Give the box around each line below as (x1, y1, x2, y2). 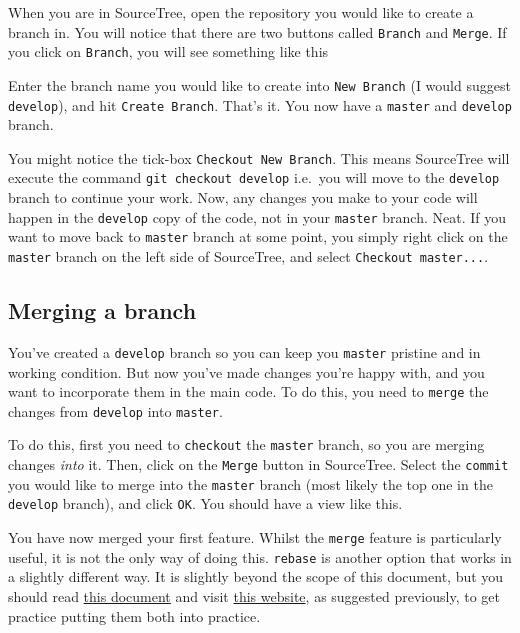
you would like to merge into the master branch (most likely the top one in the (8, 473, 493, 494)
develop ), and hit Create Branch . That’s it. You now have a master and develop (8, 94, 512, 115)
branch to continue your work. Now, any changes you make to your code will (8, 187, 478, 208)
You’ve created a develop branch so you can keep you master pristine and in (8, 341, 481, 362)
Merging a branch (8, 295, 197, 326)
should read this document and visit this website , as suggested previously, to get (8, 585, 500, 606)
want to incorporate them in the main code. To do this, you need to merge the (8, 381, 489, 402)
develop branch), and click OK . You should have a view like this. (8, 493, 403, 514)
